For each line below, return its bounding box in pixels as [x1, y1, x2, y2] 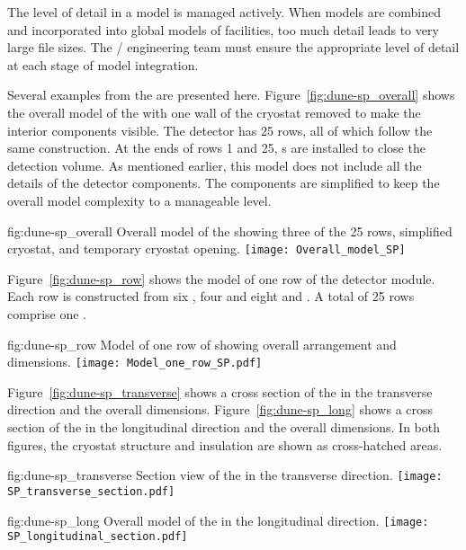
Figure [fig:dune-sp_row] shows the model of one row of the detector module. [7, 269, 435, 288]
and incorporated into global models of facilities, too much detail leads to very [7, 20, 439, 39]
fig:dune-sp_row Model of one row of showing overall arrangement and [7, 334, 397, 353]
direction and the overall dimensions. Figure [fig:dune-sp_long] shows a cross [7, 400, 434, 419]
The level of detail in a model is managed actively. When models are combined [7, 3, 441, 21]
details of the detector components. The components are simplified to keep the [7, 173, 440, 192]
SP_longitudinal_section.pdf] [7, 530, 188, 544]
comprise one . [7, 304, 86, 323]
